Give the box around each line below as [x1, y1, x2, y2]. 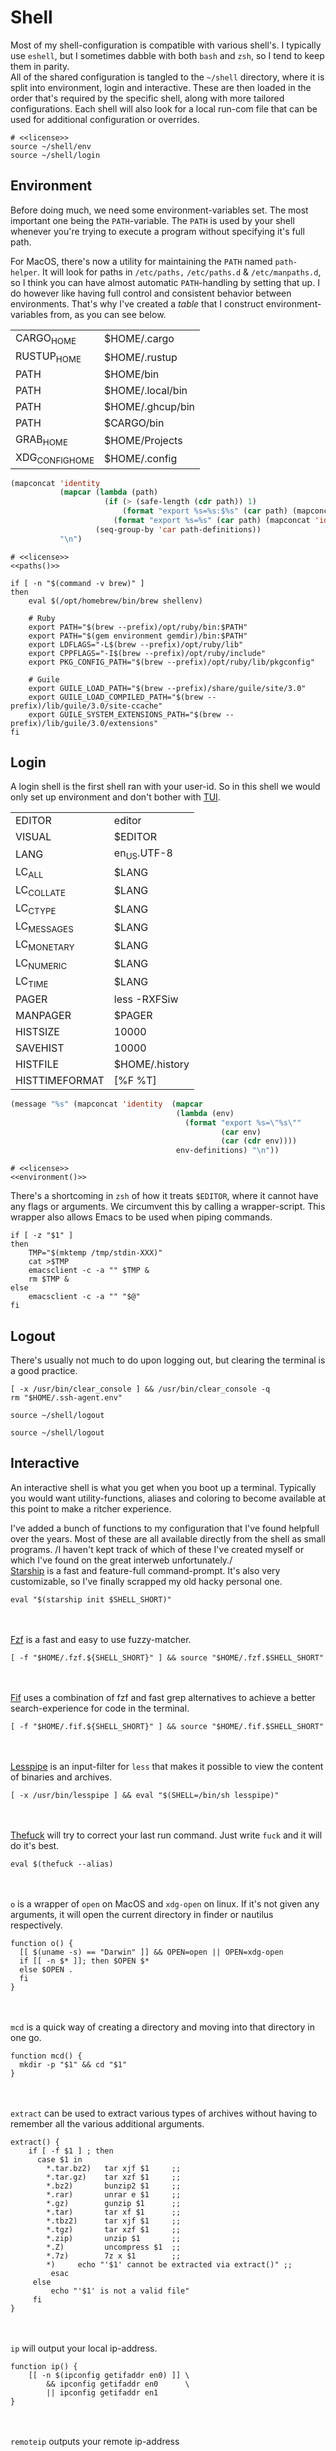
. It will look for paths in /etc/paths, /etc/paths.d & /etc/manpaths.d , [36, 266, 322, 278]
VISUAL [15, 830, 52, 844]
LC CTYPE [15, 901, 57, 917]
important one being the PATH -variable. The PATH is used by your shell [10, 214, 295, 226]
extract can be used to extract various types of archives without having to [10, 2107, 318, 2119]
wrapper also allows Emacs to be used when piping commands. [10, 1211, 273, 1223]
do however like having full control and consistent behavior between [10, 287, 292, 299]
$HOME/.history [113, 1057, 190, 1071]
